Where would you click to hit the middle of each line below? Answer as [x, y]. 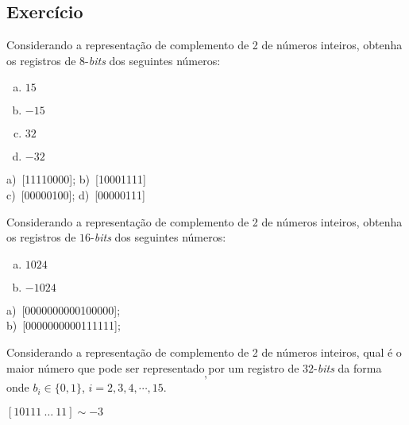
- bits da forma [348, 367]
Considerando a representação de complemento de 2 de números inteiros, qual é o [204, 352]
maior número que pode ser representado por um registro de [153, 367]
